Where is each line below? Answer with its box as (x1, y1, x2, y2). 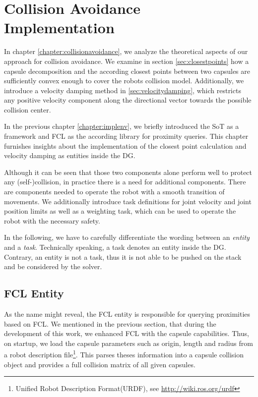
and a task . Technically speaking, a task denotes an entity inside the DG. (4, 242, 226, 252)
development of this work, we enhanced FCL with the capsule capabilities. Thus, (4, 328, 249, 339)
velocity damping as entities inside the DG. (4, 150, 135, 161)
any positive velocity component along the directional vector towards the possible (4, 95, 252, 105)
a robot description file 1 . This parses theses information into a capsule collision (4, 348, 244, 360)
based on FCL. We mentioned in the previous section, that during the (4, 318, 216, 329)
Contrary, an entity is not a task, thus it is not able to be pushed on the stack (4, 251, 242, 262)
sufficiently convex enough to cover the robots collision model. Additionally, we (4, 75, 244, 86)
